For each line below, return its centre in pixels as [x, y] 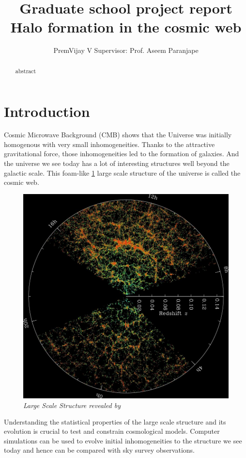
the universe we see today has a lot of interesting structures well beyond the [117, 163]
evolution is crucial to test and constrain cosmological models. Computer [112, 431]
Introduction [47, 111]
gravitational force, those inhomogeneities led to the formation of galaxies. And [122, 154]
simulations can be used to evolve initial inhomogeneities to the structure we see [123, 440]
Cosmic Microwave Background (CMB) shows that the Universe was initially [118, 135]
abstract [26, 71]
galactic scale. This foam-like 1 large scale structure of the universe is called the [122, 172]
